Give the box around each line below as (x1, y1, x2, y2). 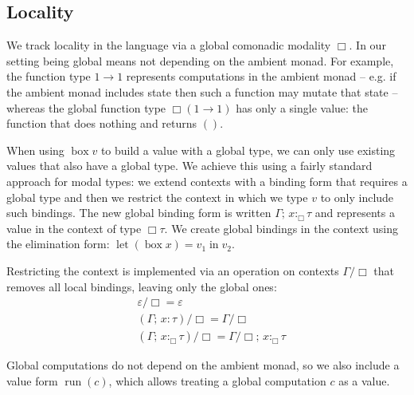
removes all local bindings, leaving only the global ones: (6, 278, 277, 294)
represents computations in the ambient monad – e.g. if (126, 68, 396, 85)
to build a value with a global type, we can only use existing (100, 141, 396, 158)
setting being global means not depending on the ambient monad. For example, (6, 52, 394, 69)
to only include (320, 188, 394, 205)
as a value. (338, 372, 390, 389)
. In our (349, 37, 386, 53)
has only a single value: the (236, 99, 369, 116)
